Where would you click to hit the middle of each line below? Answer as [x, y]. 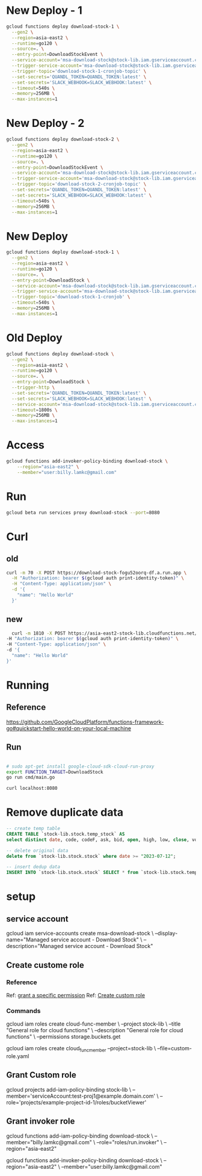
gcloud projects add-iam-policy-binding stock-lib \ [69, 1089]
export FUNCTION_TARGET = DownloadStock [55, 772]
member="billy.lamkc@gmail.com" [49, 1142]
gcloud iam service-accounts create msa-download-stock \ [80, 934]
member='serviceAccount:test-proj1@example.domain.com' [81, 1096]
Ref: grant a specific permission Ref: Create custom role [76, 995]
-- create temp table [33, 829]
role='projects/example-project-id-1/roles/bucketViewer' [76, 1102]
